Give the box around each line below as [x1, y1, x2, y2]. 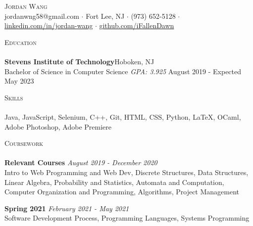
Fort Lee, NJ [86, 10, 125, 21]
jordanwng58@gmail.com [4, 10, 79, 21]
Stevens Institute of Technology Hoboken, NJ [4, 56, 154, 66]
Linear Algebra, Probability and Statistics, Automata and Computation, [4, 177, 224, 187]
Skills [4, 92, 23, 102]
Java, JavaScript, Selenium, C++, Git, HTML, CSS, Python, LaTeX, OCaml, [4, 111, 241, 122]
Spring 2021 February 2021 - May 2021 [4, 203, 129, 213]
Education [4, 37, 37, 47]
